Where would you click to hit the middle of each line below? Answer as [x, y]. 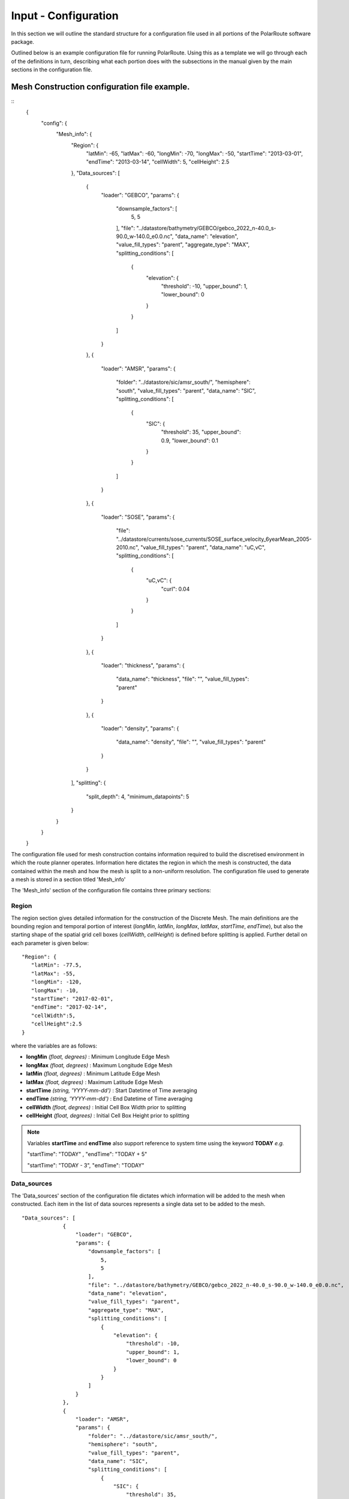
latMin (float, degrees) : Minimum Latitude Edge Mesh [93, 1074]
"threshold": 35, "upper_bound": [201, 432]
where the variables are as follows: [54, 1046]
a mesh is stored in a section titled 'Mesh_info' [68, 879]
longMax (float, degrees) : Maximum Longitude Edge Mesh [99, 1065]
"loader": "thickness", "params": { [143, 665]
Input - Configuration [65, 16]
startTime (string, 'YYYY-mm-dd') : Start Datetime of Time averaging [112, 1090]
